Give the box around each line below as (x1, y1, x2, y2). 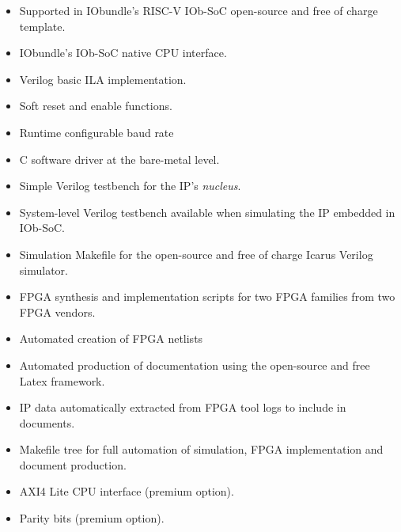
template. (19, 17, 66, 34)
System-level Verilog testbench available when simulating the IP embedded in (19, 203, 395, 220)
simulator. (19, 261, 68, 278)
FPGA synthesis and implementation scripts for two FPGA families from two (19, 288, 395, 305)
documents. (19, 414, 75, 431)
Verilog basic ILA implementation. (19, 70, 187, 87)
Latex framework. (19, 372, 105, 389)
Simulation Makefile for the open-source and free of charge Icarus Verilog (19, 245, 373, 262)
